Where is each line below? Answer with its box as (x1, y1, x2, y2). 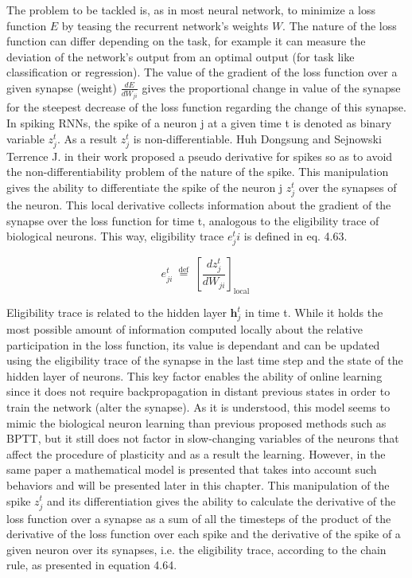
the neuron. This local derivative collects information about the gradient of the (6, 197, 391, 213)
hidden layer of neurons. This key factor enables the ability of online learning (6, 367, 383, 384)
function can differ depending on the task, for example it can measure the (6, 33, 366, 49)
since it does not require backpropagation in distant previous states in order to (6, 383, 391, 400)
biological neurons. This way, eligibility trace (6, 228, 224, 244)
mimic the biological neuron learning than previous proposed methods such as (6, 414, 387, 431)
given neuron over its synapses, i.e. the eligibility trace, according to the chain (6, 541, 387, 557)
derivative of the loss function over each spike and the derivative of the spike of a (6, 525, 401, 542)
